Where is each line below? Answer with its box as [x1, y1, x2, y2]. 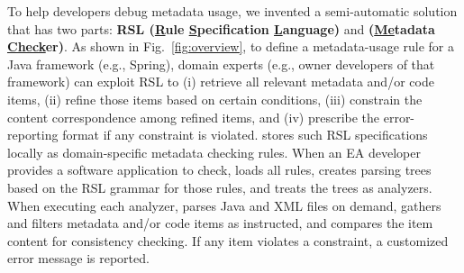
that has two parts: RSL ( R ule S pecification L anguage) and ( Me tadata [7, 19, 435, 38]
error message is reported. [7, 249, 150, 268]
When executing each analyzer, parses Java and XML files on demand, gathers [7, 196, 441, 214]
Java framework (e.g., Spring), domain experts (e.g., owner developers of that [7, 54, 435, 73]
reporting [7, 125, 59, 144]
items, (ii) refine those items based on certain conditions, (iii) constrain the [7, 89, 423, 108]
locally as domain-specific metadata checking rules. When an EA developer [7, 142, 421, 161]
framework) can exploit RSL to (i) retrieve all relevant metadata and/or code [7, 72, 434, 91]
